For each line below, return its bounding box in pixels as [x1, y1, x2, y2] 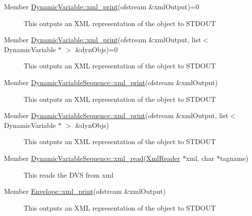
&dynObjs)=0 [75, 44, 118, 54]
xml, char [186, 153, 215, 163]
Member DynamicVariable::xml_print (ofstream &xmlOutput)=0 [4, 1, 199, 11]
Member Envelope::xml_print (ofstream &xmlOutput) [4, 186, 166, 196]
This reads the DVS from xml [24, 169, 114, 180]
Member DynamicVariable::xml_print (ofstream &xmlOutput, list [4, 34, 201, 45]
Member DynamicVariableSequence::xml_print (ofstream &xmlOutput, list [4, 110, 228, 121]
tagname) [220, 153, 249, 163]
